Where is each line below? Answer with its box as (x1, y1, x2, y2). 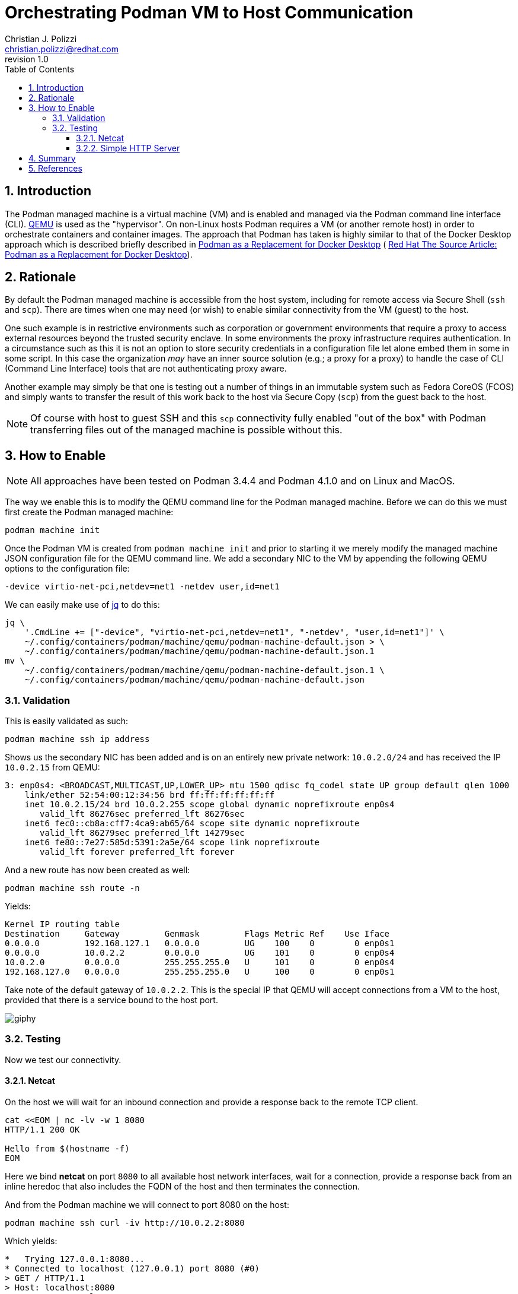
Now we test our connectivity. (5, 1054, 121, 1065)
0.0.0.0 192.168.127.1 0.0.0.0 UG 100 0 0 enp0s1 (5, 938, 395, 949)
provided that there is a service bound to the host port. (5, 995, 218, 1006)
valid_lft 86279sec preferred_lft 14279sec (40, 828, 245, 838)
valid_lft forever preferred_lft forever (40, 847, 235, 857)
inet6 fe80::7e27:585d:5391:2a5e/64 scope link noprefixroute (24, 838, 320, 848)
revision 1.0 (5, 53, 49, 64)
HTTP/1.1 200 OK (5, 1125, 80, 1134)
